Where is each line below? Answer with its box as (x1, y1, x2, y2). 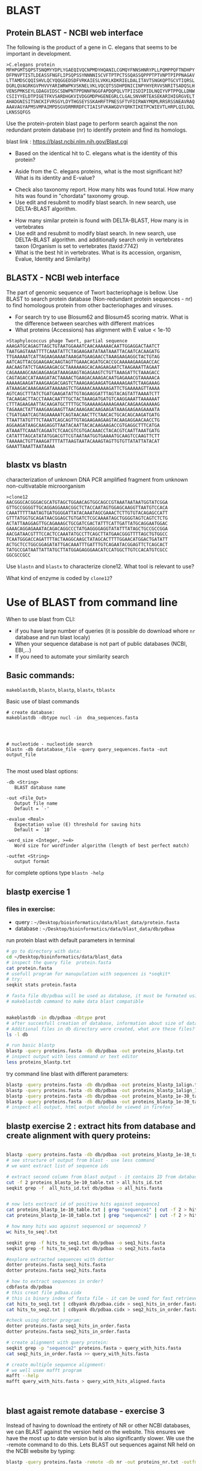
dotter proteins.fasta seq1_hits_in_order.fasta (6, 1323, 130, 1329)
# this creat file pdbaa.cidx (6, 1289, 82, 1295)
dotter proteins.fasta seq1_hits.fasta (6, 1262, 106, 1268)
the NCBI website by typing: (6, 1447, 76, 1455)
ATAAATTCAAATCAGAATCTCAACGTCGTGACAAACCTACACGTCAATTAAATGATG (6, 427, 161, 433)
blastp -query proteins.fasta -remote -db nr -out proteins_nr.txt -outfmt (6, 1459, 200, 1465)
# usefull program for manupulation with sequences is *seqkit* (6, 971, 171, 977)
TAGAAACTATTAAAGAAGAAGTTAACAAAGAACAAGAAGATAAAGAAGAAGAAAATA (6, 406, 161, 412)
